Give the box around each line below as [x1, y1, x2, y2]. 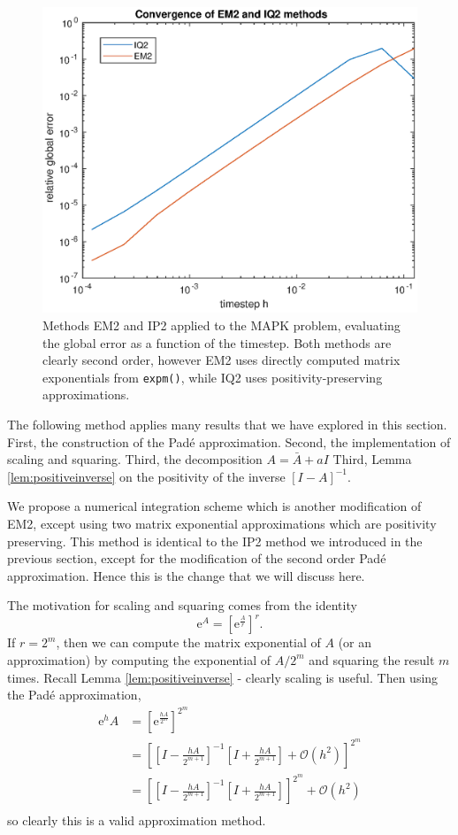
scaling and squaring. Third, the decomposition [7, 450, 263, 468]
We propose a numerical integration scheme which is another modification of [7, 497, 422, 515]
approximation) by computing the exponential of [7, 650, 271, 669]
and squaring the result [309, 650, 435, 669]
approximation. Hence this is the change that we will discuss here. [7, 566, 365, 584]
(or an [338, 633, 372, 652]
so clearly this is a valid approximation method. [7, 811, 266, 830]
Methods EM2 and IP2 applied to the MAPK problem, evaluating [42, 315, 401, 334]
